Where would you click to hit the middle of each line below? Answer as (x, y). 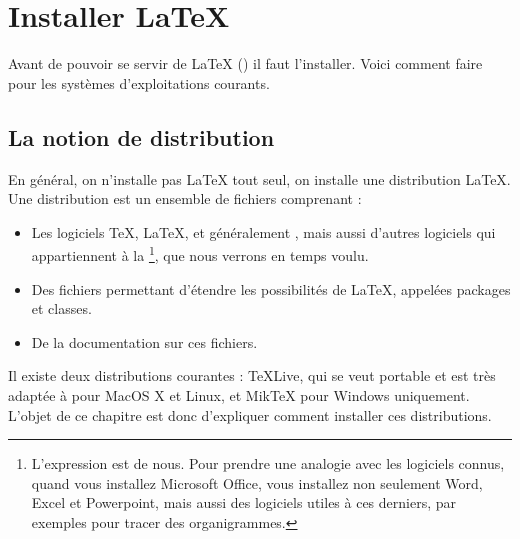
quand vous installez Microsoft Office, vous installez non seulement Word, (257, 482)
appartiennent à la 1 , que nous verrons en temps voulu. (200, 253)
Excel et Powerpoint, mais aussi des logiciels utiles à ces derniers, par (244, 502)
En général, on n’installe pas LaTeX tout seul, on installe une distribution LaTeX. (259, 178)
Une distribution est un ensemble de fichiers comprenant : (185, 198)
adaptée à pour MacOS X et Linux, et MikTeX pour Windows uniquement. (239, 394)
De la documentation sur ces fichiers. (144, 341)
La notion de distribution (141, 136)
